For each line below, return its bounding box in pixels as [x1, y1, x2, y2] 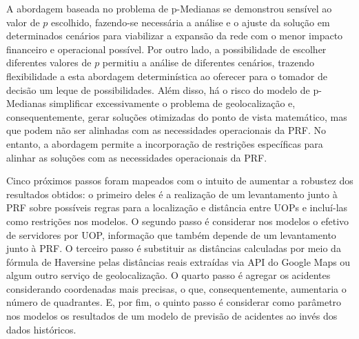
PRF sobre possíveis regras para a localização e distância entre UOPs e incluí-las [6, 200, 348, 215]
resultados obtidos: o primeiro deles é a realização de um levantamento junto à [6, 186, 338, 201]
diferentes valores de [6, 55, 92, 70]
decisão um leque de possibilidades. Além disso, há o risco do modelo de [6, 82, 310, 97]
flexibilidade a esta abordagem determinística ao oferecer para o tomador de [6, 68, 327, 83]
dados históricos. [6, 322, 76, 336]
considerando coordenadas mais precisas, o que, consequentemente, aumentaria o [6, 281, 347, 296]
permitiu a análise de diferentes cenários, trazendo [102, 55, 315, 70]
